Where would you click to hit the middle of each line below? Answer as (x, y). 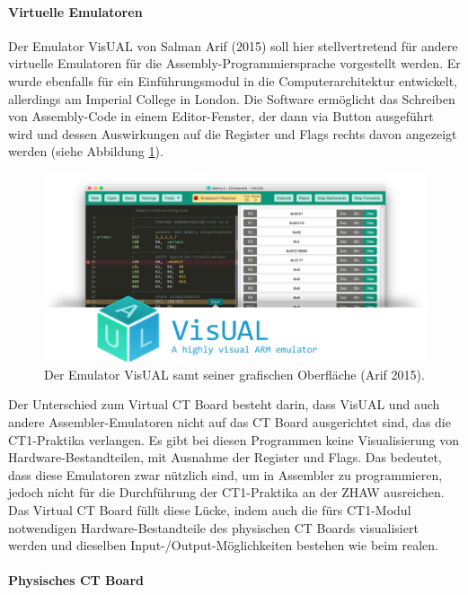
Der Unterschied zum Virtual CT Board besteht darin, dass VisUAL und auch (224, 404)
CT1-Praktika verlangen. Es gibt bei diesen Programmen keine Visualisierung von (234, 439)
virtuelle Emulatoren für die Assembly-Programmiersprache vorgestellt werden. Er (234, 63)
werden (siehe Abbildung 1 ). (86, 151)
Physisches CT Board (76, 580)
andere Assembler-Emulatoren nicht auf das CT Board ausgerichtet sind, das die (230, 422)
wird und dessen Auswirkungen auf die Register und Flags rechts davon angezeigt (233, 133)
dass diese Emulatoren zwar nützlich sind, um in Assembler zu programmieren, (225, 474)
